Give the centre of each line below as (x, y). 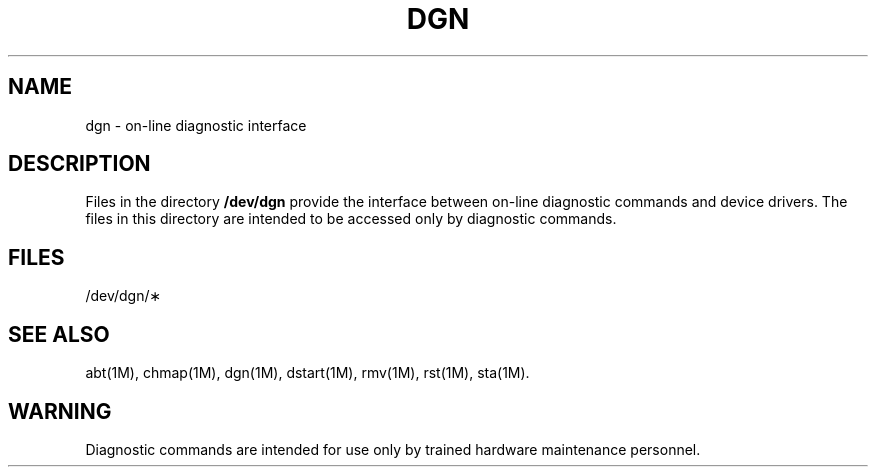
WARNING (60, 411)
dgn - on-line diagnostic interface (196, 125)
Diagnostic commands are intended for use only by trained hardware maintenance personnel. (393, 449)
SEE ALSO (59, 334)
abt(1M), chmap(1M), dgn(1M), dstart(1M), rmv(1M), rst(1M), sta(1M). (307, 373)
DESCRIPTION (79, 164)
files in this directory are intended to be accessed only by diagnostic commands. (351, 219)
